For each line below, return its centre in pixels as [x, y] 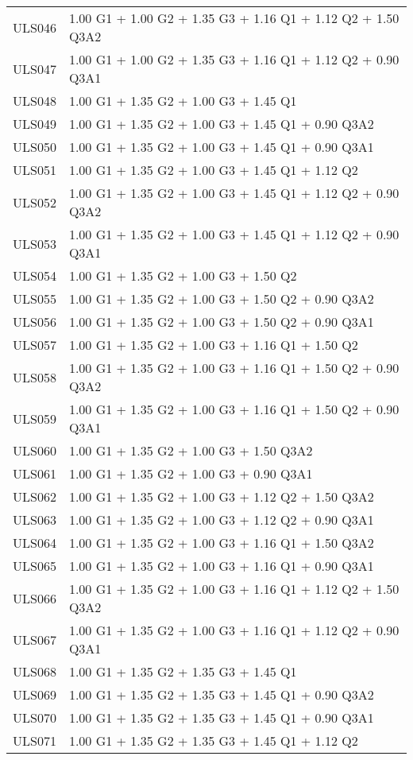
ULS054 [35, 275]
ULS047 [35, 68]
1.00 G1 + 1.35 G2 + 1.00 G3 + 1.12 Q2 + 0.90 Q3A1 [221, 520]
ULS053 [35, 243]
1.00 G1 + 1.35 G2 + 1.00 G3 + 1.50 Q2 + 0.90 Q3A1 [221, 322]
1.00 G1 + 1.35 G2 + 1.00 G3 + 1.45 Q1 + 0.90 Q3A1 [221, 147]
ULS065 [35, 566]
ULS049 [35, 124]
